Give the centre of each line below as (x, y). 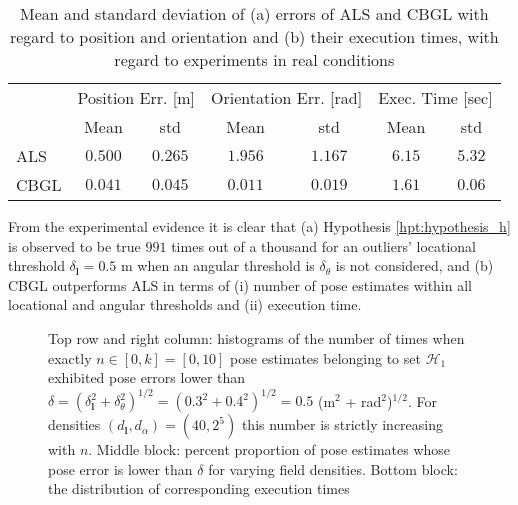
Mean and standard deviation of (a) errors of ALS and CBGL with (254, 13)
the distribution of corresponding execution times (199, 488)
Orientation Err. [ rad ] (287, 97)
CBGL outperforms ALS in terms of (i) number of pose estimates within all (240, 284)
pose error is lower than (120, 468)
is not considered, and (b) (414, 265)
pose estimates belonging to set (325, 357)
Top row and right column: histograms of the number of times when (256, 337)
